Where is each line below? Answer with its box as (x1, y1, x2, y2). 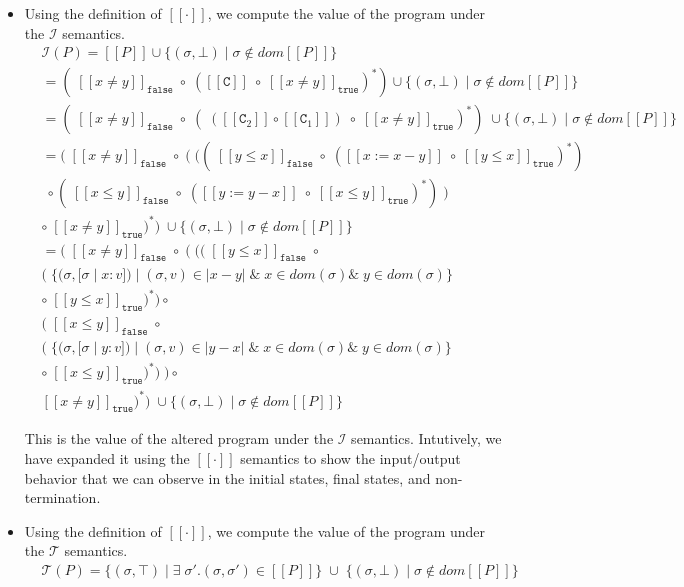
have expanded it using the (24, 447, 190, 468)
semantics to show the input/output (240, 447, 461, 468)
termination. (24, 487, 101, 508)
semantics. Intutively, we (351, 428, 502, 449)
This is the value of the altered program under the (24, 428, 334, 449)
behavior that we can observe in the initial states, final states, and (24, 467, 431, 488)
